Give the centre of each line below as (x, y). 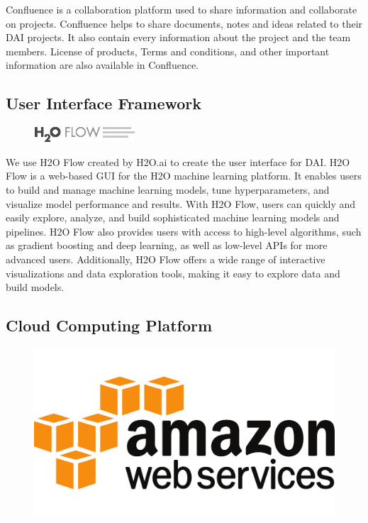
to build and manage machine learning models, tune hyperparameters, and (168, 189)
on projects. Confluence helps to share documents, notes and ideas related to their (184, 23)
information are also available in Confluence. (102, 65)
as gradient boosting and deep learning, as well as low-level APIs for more (167, 245)
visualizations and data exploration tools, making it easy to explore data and (173, 273)
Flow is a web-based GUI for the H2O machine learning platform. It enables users (184, 176)
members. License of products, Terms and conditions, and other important (168, 51)
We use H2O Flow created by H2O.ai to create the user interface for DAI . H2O (178, 161)
